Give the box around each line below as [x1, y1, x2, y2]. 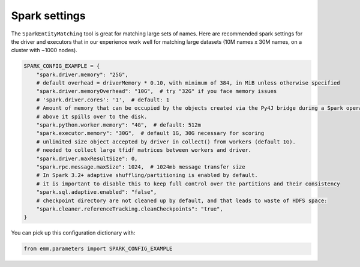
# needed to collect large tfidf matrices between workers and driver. [36, 147, 252, 154]
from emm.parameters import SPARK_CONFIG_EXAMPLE [23, 245, 173, 252]
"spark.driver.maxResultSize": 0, [36, 155, 138, 162]
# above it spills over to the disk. [36, 113, 148, 120]
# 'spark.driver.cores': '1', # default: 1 [36, 96, 170, 103]
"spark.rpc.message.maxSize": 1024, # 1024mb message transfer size [36, 164, 245, 170]
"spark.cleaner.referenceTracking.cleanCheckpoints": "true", [36, 205, 223, 212]
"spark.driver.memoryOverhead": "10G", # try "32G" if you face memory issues [36, 88, 277, 95]
